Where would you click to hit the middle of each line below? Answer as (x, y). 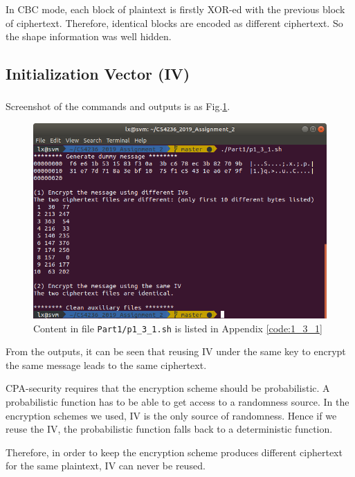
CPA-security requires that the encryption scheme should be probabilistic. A (168, 388)
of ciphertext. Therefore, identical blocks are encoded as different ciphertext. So (174, 22)
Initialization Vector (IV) (98, 74)
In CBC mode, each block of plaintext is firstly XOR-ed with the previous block (175, 9)
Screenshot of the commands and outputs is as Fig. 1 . (118, 106)
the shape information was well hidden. (89, 36)
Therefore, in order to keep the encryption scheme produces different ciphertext (174, 452)
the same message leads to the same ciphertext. (106, 364)
